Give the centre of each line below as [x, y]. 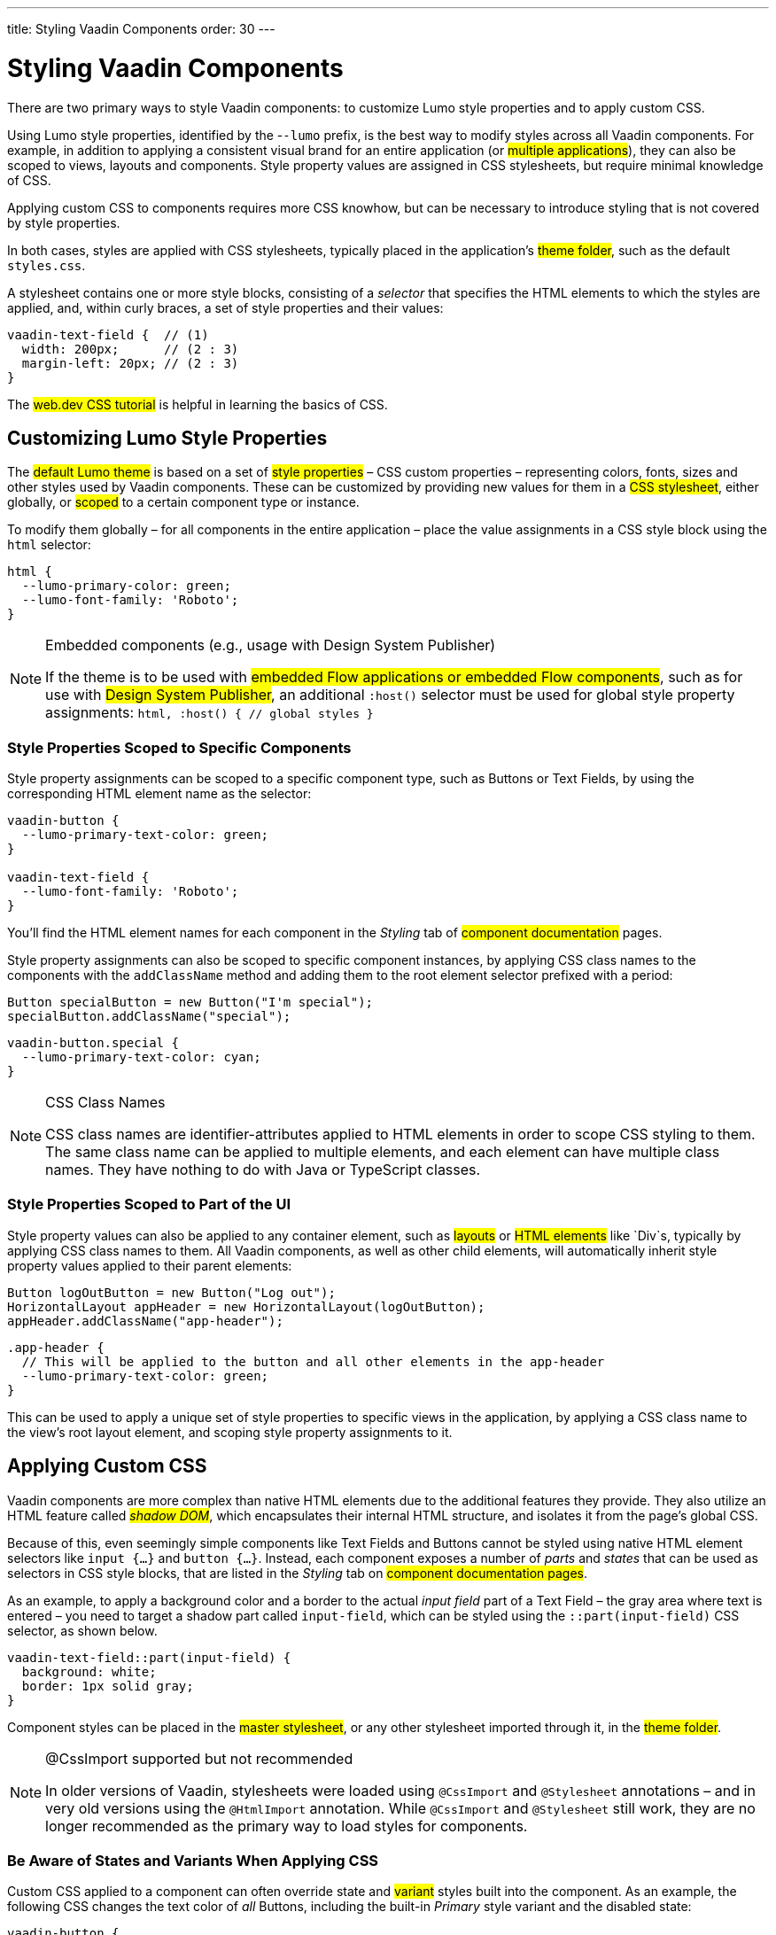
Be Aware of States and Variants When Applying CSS [193, 1861]
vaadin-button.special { [93, 1043]
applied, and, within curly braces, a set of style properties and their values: [225, 307]
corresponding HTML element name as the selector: [159, 794]
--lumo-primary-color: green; [126, 586]
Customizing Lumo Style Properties [167, 438]
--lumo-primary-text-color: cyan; [141, 1057]
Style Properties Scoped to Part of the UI [149, 1205]
